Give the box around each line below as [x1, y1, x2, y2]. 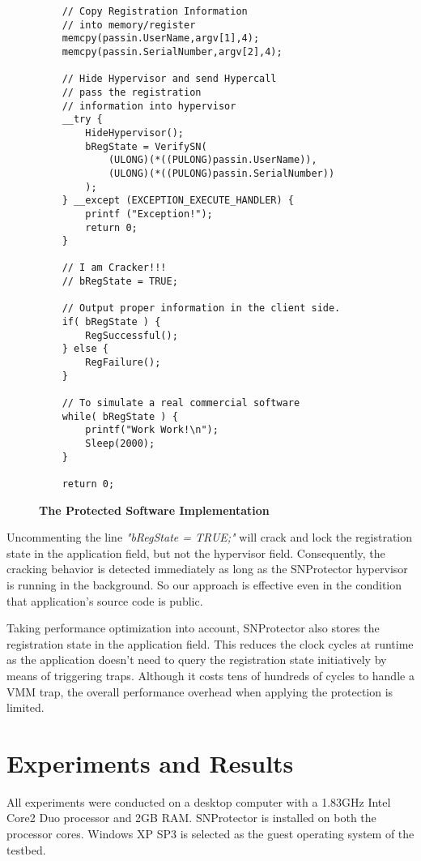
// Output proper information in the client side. [62, 302, 341, 315]
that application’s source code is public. [6, 592, 203, 609]
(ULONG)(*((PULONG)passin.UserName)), [108, 154, 317, 166]
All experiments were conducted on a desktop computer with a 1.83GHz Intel [6, 793, 391, 810]
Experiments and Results [6, 746, 294, 779]
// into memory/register [62, 19, 196, 31]
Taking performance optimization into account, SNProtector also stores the [6, 619, 380, 636]
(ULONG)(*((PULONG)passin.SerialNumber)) [108, 167, 335, 179]
